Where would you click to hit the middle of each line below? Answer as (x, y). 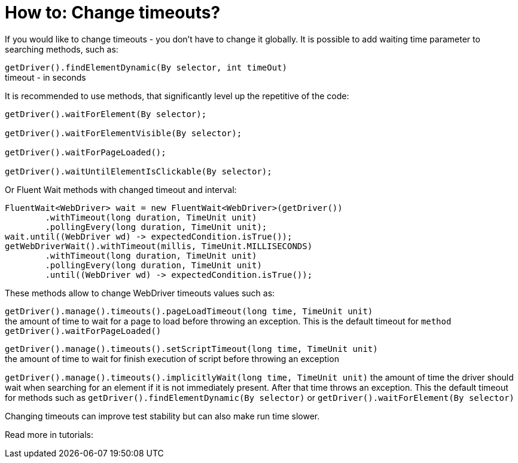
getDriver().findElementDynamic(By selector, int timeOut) (146, 67)
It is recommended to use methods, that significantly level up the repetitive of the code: (177, 96)
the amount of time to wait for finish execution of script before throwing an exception (172, 358)
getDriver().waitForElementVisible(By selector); (124, 133)
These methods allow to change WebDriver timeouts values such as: (140, 293)
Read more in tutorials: (49, 434)
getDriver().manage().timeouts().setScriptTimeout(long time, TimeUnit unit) (191, 349)
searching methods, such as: (62, 49)
